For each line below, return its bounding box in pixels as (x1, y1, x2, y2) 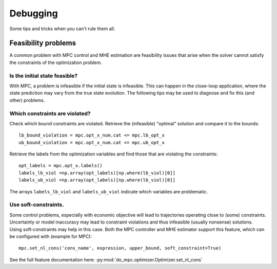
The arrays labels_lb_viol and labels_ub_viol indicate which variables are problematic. (9, 188, 208, 194)
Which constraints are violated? (9, 110, 91, 117)
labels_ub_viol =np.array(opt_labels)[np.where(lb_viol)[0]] (18, 177, 175, 183)
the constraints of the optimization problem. (9, 59, 102, 65)
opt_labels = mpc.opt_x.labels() (18, 163, 103, 169)
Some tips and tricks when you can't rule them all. (9, 26, 115, 32)
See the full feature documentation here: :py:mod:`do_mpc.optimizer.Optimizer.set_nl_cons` (9, 256, 203, 263)
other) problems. (9, 97, 45, 103)
